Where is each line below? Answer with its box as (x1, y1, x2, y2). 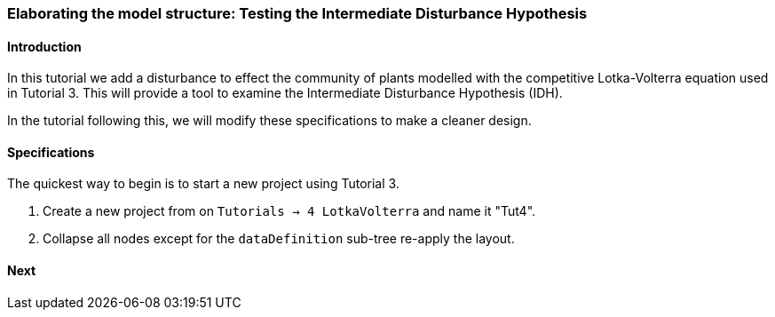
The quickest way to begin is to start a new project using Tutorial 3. (7, 176, 399, 192)
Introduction (7, 38, 82, 54)
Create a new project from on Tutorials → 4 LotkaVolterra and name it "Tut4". (43, 203, 536, 219)
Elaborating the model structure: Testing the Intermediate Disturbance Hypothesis (7, 4, 588, 22)
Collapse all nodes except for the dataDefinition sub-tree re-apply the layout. (43, 231, 515, 247)
